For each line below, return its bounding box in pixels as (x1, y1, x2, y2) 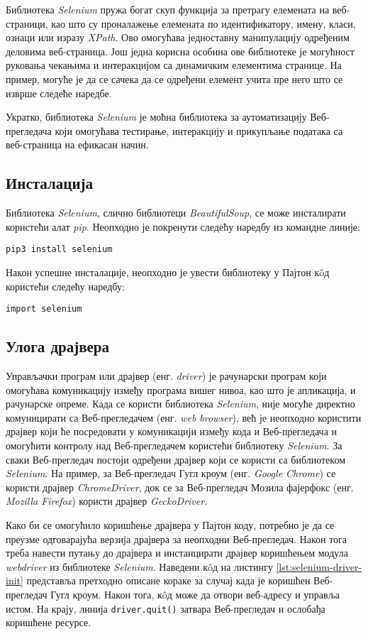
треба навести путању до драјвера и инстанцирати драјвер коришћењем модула (6, 545, 348, 560)
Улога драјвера (6, 335, 110, 357)
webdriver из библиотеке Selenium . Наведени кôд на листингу (6, 559, 273, 574)
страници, (6, 16, 48, 31)
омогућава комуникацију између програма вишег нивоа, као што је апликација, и (6, 382, 356, 397)
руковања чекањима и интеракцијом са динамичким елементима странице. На (6, 58, 342, 72)
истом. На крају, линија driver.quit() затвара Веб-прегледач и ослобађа (6, 601, 325, 616)
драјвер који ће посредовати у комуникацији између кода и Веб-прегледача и (6, 424, 337, 439)
